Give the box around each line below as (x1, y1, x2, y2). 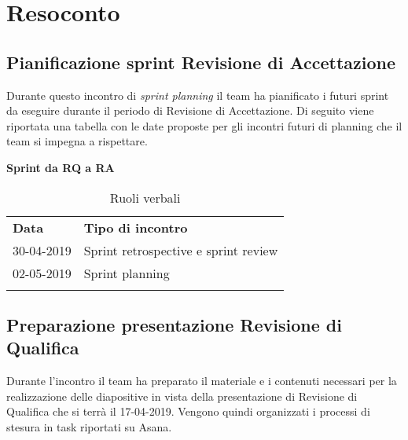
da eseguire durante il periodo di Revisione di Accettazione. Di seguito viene (6, 102, 374, 119)
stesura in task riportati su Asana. (6, 418, 172, 434)
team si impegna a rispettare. (6, 133, 148, 149)
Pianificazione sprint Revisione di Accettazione (6, 49, 396, 74)
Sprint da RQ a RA (6, 159, 115, 175)
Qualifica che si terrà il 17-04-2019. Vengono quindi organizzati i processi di (6, 403, 370, 420)
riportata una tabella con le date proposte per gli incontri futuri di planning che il (6, 117, 402, 134)
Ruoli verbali (109, 188, 181, 207)
